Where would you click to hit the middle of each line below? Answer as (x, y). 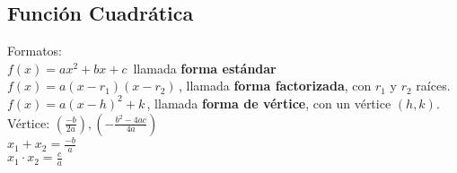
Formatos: (35, 51)
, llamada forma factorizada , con (275, 86)
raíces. (433, 86)
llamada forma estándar (205, 68)
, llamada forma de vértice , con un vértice (269, 103)
